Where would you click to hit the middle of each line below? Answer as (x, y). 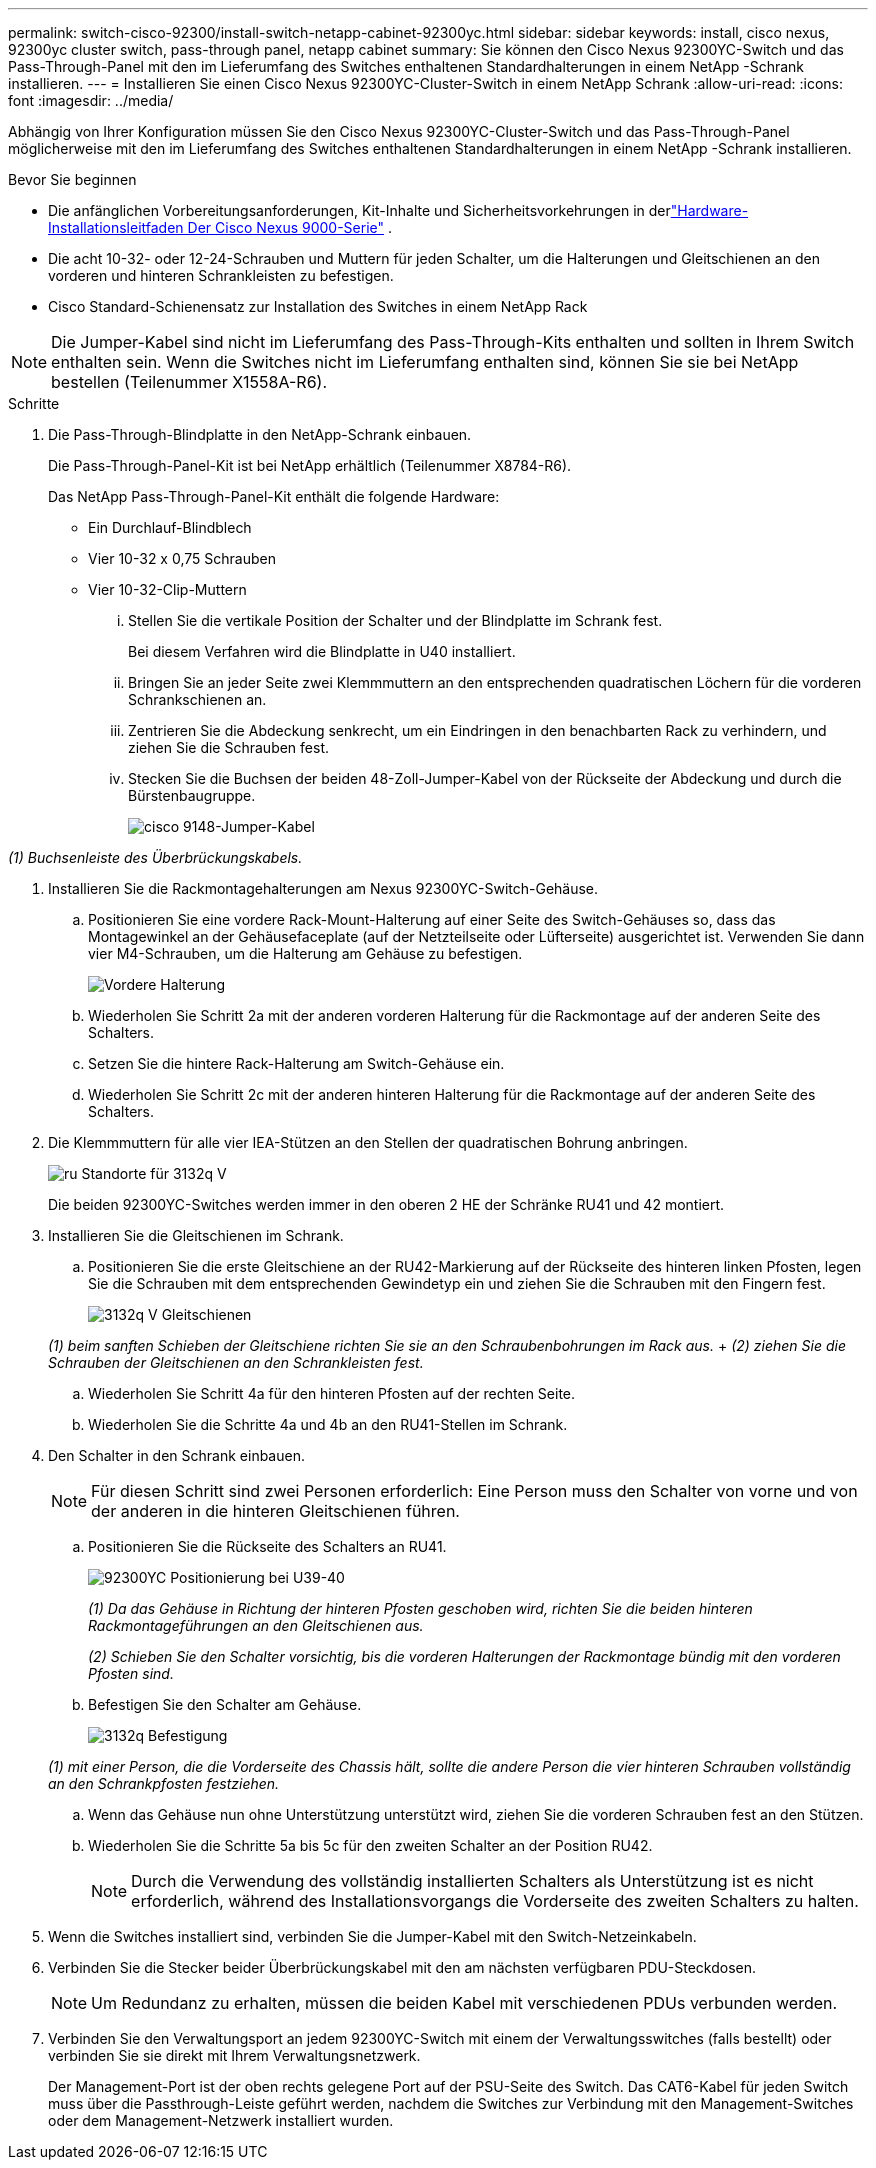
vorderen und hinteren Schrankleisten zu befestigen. (221, 275)
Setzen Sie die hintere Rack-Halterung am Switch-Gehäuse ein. (296, 1063)
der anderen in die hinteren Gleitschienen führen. (275, 1511)
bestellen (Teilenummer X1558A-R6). (189, 382)
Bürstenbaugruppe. (192, 795)
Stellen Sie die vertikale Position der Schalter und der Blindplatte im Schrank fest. (395, 620)
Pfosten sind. (131, 1673)
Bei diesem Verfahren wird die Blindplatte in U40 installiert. (322, 651)
